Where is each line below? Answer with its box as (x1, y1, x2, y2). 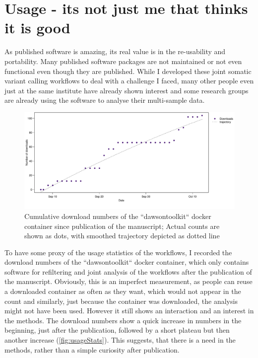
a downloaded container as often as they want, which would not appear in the (4, 286, 241, 296)
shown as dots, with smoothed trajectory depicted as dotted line (24, 230, 220, 241)
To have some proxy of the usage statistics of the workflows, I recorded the (4, 247, 232, 257)
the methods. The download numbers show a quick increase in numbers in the (4, 315, 242, 325)
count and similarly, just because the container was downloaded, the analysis (4, 295, 238, 306)
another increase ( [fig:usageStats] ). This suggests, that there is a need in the (4, 335, 236, 345)
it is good (4, 17, 70, 38)
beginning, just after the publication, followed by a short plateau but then (4, 325, 230, 335)
